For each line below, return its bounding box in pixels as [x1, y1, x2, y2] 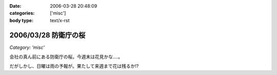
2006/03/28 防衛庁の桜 [9, 31, 86, 40]
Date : [9, 3, 22, 9]
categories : [9, 10, 35, 16]
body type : [9, 17, 33, 23]
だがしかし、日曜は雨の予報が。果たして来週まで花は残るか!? [9, 63, 139, 69]
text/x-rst [50, 17, 70, 23]
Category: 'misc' [9, 44, 45, 50]
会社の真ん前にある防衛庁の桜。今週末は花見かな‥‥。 [9, 54, 123, 60]
